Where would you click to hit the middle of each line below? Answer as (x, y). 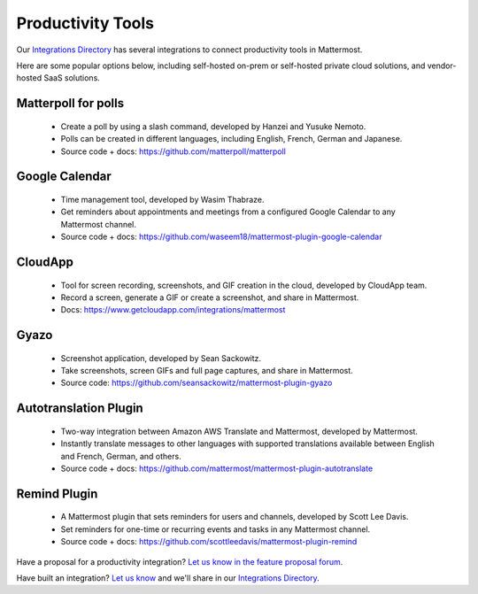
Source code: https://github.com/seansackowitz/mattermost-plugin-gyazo (197, 383)
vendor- (442, 66)
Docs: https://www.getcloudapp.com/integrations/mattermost (173, 310)
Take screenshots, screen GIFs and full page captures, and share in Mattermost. (207, 371)
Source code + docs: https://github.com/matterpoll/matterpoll (173, 151)
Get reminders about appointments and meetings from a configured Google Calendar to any (228, 212)
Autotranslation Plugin (80, 409)
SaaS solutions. (72, 78)
